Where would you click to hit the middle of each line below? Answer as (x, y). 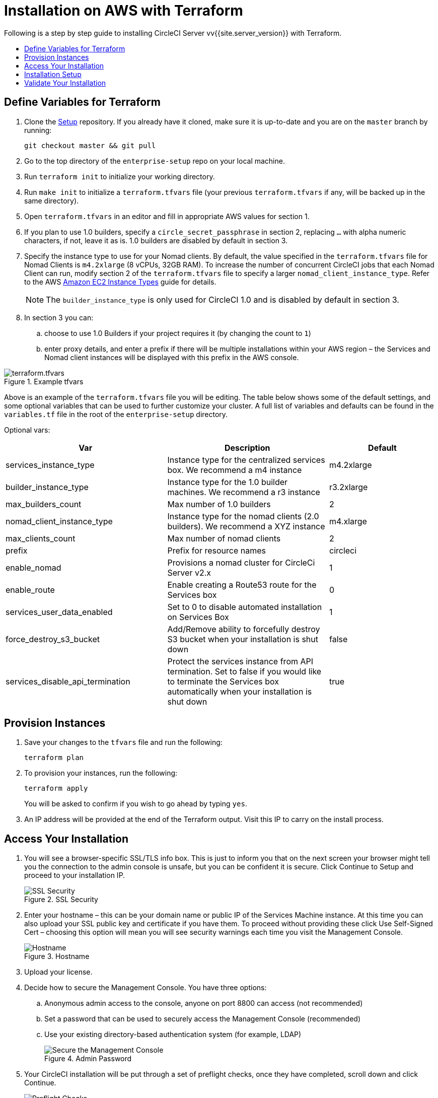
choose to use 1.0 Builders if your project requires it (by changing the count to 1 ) (178, 333)
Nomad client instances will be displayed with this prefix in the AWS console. (172, 357)
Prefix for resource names (216, 550)
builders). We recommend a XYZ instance (246, 526)
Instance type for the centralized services (246, 460)
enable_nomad (33, 567)
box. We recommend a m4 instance (235, 470)
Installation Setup (53, 74)
